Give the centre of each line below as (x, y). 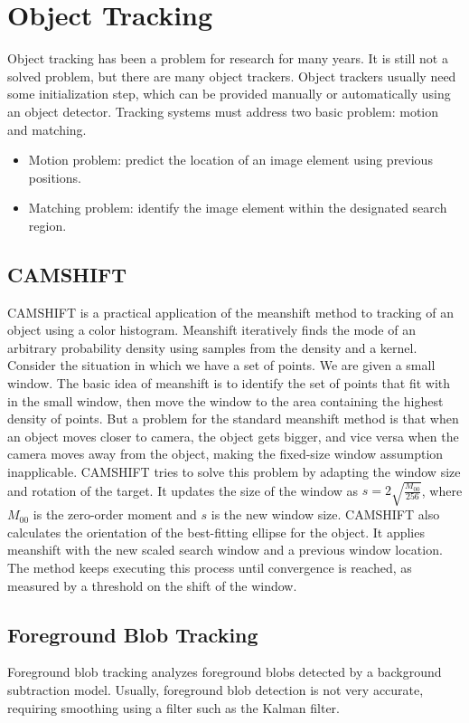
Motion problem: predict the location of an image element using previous (230, 160)
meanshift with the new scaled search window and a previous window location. (225, 550)
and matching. (47, 129)
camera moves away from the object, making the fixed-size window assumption (225, 454)
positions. (55, 177)
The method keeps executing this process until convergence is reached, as (210, 567)
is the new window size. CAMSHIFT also (325, 514)
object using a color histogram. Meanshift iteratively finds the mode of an (211, 330)
